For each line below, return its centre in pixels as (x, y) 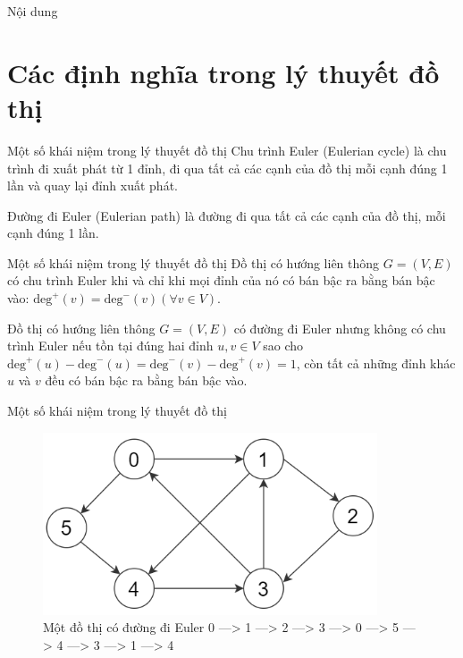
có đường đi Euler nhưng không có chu (340, 328)
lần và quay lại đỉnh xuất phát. (93, 186)
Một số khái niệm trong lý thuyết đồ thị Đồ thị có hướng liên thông (194, 262)
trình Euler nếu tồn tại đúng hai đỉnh (110, 346)
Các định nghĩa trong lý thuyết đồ (223, 72)
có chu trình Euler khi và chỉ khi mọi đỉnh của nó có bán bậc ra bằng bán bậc (221, 280)
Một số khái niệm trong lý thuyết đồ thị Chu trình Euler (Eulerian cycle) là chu (227, 150)
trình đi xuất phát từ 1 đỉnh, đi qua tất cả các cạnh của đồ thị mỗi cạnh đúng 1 (227, 168)
